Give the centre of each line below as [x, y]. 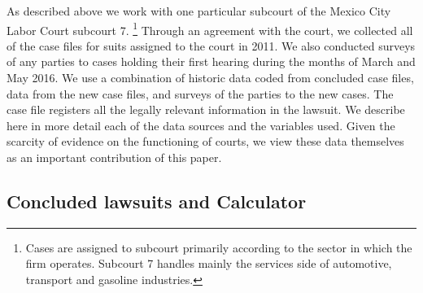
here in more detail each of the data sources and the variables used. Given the [201, 125]
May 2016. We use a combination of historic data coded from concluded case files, [210, 78]
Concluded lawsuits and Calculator [157, 201]
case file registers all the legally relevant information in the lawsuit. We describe [206, 109]
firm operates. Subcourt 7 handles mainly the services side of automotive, [209, 263]
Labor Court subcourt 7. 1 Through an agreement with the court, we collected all [210, 28]
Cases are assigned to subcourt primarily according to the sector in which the [219, 247]
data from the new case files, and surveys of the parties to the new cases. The [200, 93]
